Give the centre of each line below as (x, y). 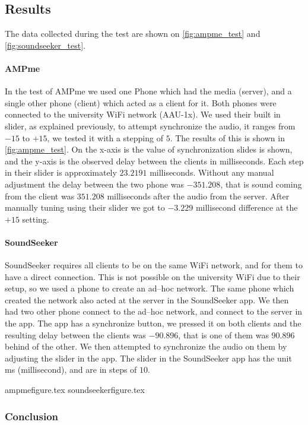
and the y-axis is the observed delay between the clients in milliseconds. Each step (154, 161)
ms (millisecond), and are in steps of (71, 370)
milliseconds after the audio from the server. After (198, 196)
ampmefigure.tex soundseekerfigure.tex (75, 390)
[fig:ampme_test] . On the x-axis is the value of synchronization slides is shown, (149, 149)
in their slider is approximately (61, 172)
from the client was (40, 196)
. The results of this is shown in (227, 137)
